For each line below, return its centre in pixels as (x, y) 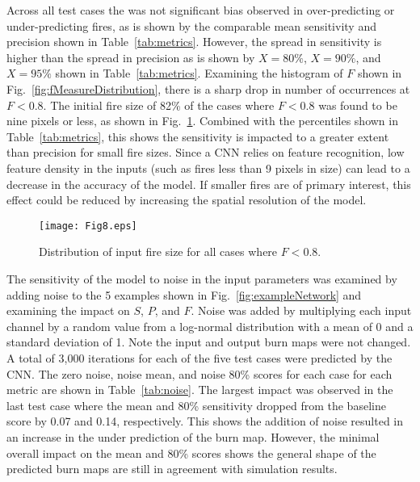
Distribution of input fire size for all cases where (158, 251)
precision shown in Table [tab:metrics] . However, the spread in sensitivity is (194, 42)
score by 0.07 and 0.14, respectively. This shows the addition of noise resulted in (205, 421)
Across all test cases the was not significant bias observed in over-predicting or (201, 10)
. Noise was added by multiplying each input (301, 310)
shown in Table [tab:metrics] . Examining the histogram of (199, 73)
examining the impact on (68, 310)
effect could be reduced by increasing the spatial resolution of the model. (187, 200)
